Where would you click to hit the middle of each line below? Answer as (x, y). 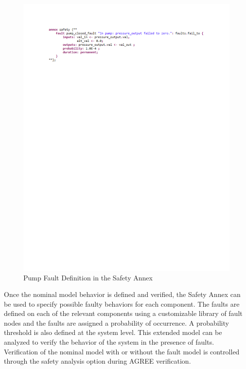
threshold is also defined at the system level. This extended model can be (113, 332)
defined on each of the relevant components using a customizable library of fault (123, 313)
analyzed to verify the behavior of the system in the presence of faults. (109, 342)
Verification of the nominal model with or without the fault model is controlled (122, 351)
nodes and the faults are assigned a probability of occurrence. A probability (116, 323)
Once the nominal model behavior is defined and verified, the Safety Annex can (122, 294)
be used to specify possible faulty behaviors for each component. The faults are (122, 304)
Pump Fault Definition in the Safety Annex (88, 278)
